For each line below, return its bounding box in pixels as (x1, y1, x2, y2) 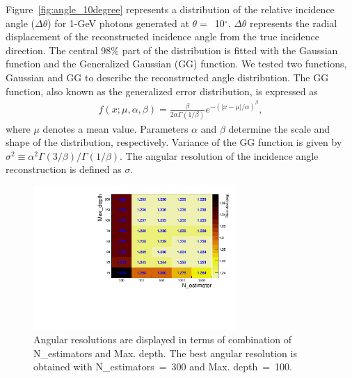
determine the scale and (228, 121, 330, 135)
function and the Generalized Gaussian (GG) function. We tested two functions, (6, 56, 347, 71)
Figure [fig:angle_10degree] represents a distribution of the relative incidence (6, 2, 335, 16)
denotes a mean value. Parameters (42, 121, 189, 135)
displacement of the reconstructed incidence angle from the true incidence (6, 29, 320, 44)
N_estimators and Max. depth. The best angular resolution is (33, 345, 297, 360)
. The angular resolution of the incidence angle (120, 148, 319, 163)
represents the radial (250, 15, 337, 30)
